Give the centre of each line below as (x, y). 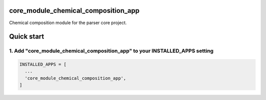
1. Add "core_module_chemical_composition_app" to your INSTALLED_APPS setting (111, 51)
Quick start (27, 37)
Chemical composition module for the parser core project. (68, 23)
